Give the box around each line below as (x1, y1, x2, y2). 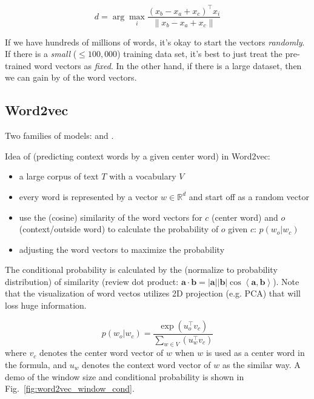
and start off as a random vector (189, 190, 309, 203)
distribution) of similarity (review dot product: (5, 275, 179, 287)
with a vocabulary (109, 170, 176, 183)
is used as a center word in (205, 346, 305, 359)
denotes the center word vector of (39, 346, 164, 359)
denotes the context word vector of (82, 358, 211, 370)
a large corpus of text (19, 170, 99, 183)
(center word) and (212, 210, 278, 223)
